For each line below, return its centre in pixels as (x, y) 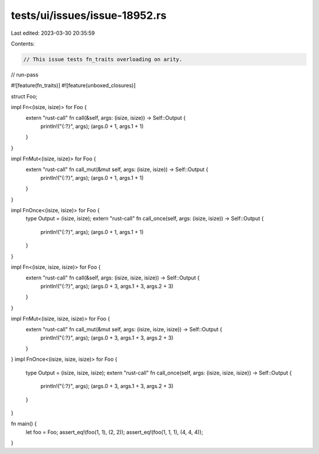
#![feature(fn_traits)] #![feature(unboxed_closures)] (73, 85)
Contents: (23, 44)
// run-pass (25, 74)
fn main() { (24, 424)
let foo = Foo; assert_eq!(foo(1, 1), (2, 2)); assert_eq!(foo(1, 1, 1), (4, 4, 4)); (114, 432)
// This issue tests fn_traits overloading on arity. (103, 59)
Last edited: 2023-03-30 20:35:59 (53, 33)
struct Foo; (24, 96)
